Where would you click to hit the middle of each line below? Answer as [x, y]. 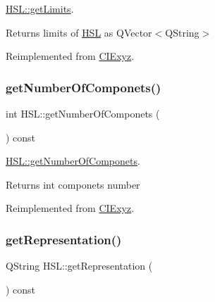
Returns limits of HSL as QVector [79, 32]
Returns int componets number [73, 184]
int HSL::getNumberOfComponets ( [83, 113]
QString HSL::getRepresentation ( [79, 266]
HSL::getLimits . [40, 8]
